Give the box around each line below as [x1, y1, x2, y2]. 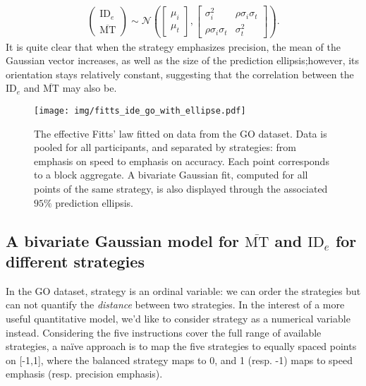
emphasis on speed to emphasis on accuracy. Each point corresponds [34, 153, 329, 168]
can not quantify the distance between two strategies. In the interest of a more [6, 297, 345, 312]
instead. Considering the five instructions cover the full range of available [6, 325, 322, 339]
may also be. [62, 80, 117, 95]
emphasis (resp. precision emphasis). [6, 366, 163, 381]
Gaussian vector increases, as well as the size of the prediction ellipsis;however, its [6, 53, 360, 68]
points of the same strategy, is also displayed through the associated [34, 181, 328, 196]
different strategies [6, 251, 145, 272]
